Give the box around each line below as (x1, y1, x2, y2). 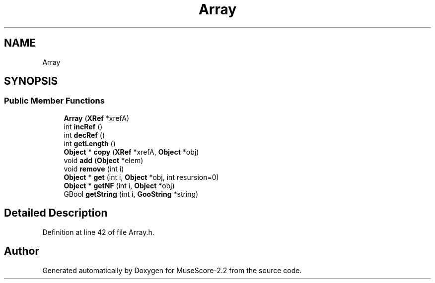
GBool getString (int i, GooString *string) (64, 189, 199, 198)
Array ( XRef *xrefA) (64, 113, 130, 122)
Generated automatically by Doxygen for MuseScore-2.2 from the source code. (42, 266, 302, 275)
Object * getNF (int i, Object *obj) (64, 181, 175, 190)
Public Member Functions (4, 96, 105, 106)
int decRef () (64, 130, 105, 139)
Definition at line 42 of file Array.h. (42, 227, 154, 236)
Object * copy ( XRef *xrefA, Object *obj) (64, 147, 199, 156)
